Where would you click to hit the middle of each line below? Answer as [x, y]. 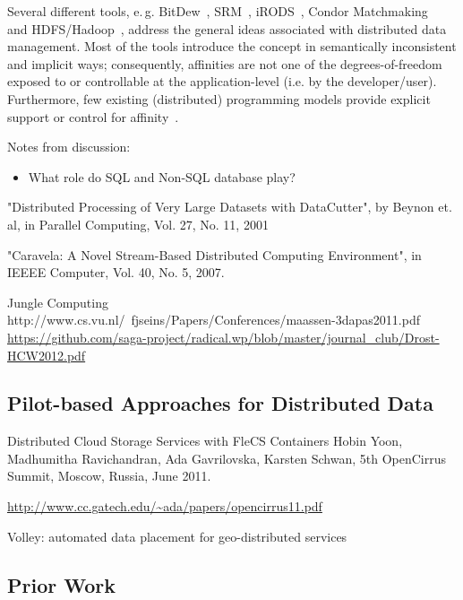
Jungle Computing [58, 302]
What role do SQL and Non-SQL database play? [162, 176]
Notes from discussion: [69, 147]
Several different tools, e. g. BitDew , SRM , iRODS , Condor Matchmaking [218, 11]
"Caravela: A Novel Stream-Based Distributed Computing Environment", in [214, 254]
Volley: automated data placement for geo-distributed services [177, 536]
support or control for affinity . [93, 116]
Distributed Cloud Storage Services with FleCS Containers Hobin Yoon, [205, 441]
